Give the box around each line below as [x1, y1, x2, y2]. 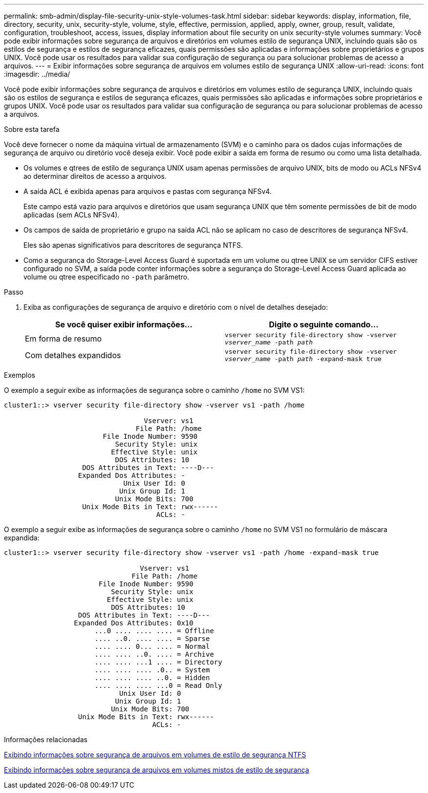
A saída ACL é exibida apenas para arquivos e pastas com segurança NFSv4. [23, 187, 272, 195]
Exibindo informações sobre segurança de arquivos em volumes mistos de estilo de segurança [4, 766, 309, 774]
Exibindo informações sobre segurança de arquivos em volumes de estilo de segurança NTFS [4, 750, 306, 759]
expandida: [4, 534, 40, 542]
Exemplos [4, 371, 35, 379]
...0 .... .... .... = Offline [94, 627, 214, 635]
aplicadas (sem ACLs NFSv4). [23, 211, 120, 219]
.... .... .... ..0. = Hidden [94, 674, 210, 682]
